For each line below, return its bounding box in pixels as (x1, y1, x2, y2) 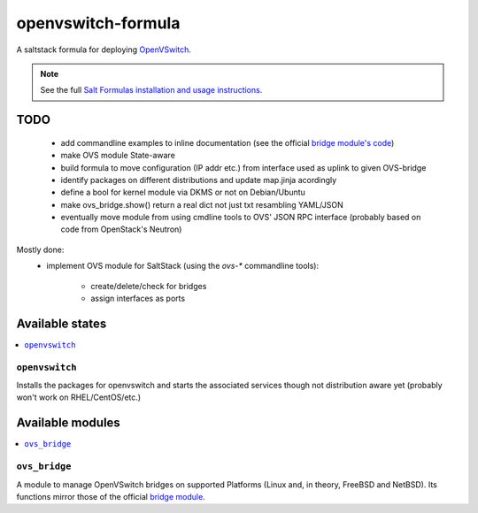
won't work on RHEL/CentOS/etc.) (16, 392, 142, 402)
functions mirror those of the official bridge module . (16, 491, 205, 502)
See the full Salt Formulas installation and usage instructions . (40, 85, 263, 96)
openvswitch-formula (16, 13, 181, 33)
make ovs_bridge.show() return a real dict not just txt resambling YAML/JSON (60, 199, 344, 210)
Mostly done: (16, 244, 65, 255)
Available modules (16, 416, 121, 431)
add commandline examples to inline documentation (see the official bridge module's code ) (60, 137, 395, 148)
